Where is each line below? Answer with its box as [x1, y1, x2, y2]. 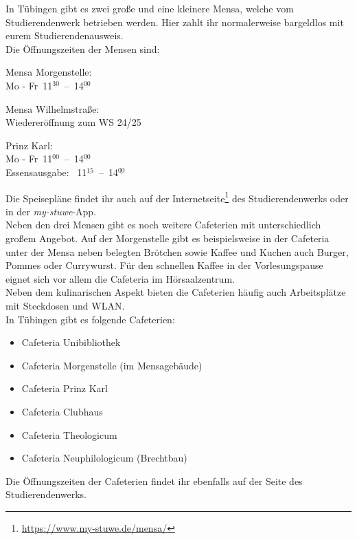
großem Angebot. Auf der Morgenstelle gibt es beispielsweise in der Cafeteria [5, 230, 330, 245]
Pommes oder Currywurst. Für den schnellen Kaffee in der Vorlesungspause [5, 258, 323, 272]
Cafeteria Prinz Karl [21, 381, 108, 396]
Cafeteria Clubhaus [21, 404, 103, 418]
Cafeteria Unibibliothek [21, 335, 121, 349]
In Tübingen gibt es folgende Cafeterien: [5, 312, 175, 326]
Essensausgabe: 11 [5, 164, 87, 179]
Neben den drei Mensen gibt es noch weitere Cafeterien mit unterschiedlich [5, 217, 321, 232]
